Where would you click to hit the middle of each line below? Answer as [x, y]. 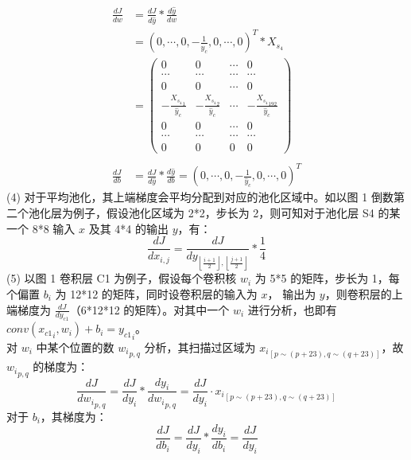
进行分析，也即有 [292, 309]
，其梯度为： [74, 416]
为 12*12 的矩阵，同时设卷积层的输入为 [156, 294]
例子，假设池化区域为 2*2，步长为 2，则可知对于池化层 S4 [223, 212]
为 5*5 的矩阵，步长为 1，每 [327, 278]
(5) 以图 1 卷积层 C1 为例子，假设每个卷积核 [122, 278]
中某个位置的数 [75, 347]
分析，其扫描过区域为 [200, 347]
